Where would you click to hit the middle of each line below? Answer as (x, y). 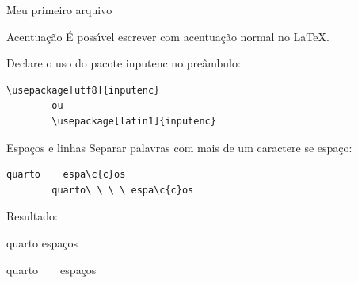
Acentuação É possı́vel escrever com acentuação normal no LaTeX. (168, 36)
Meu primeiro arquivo (59, 10)
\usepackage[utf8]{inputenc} (83, 90)
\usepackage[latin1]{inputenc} (134, 121)
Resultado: (32, 216)
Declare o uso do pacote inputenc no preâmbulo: (124, 63)
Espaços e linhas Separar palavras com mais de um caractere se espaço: (179, 147)
